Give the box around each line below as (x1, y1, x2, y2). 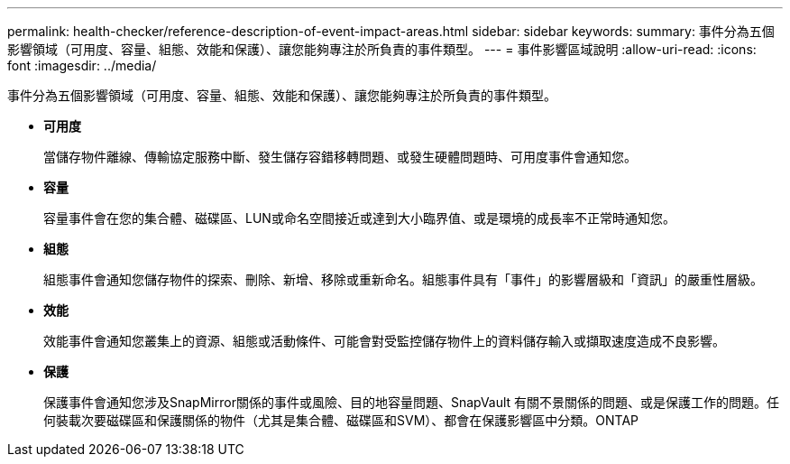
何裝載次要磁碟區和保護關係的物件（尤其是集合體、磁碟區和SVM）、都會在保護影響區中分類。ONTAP (43, 413, 638, 428)
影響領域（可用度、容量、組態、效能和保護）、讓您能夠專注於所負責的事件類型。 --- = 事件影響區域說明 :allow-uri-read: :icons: (7, 42, 757, 57)
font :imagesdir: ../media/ (7, 58, 157, 73)
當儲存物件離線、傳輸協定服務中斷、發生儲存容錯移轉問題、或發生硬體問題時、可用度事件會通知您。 (43, 149, 637, 164)
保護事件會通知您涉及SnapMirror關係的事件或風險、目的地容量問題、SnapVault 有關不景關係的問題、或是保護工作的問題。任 (43, 394, 780, 410)
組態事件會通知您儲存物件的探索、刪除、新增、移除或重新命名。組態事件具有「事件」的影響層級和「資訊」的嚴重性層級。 (43, 272, 763, 287)
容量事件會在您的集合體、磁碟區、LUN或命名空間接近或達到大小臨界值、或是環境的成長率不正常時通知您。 (43, 210, 675, 226)
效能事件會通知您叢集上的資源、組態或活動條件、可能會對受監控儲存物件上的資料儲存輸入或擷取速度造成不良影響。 (43, 333, 725, 348)
